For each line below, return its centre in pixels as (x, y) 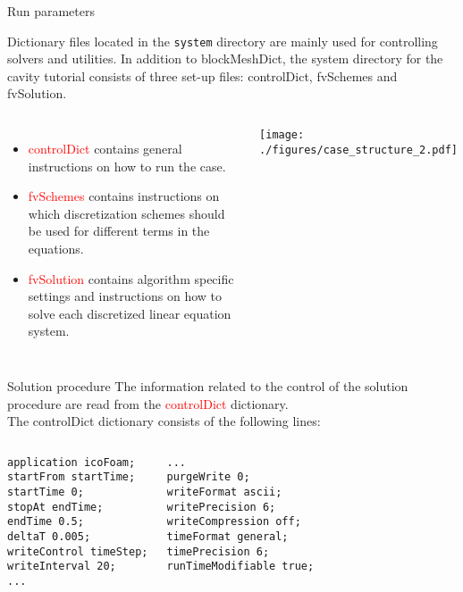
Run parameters (51, 11)
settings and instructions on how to (125, 296)
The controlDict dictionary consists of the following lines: (164, 421)
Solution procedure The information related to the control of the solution (208, 385)
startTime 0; (46, 492)
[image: (282, 135)
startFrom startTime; (72, 477)
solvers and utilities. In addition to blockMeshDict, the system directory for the (225, 58)
